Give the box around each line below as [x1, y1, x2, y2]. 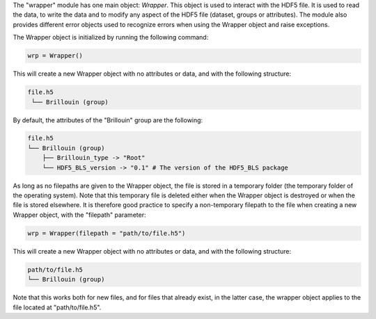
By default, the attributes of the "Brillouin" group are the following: [13, 115, 203, 124]
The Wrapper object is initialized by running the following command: [13, 33, 209, 42]
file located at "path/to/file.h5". [13, 303, 102, 311]
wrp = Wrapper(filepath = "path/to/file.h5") [27, 229, 186, 237]
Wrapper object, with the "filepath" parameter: [13, 211, 146, 219]
